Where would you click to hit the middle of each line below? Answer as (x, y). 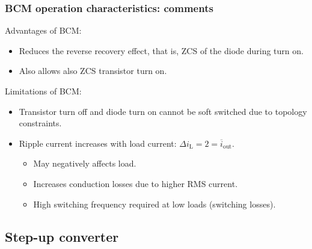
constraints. (40, 123)
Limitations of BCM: (43, 91)
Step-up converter (62, 236)
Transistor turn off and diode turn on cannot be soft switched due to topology (163, 111)
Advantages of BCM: (43, 30)
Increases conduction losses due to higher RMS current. (136, 183)
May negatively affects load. (85, 163)
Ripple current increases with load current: (98, 143)
